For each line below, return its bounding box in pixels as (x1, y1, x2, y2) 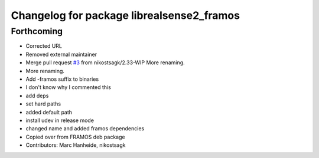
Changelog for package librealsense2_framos (11, 9, 240, 22)
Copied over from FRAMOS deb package (25, 133, 125, 140)
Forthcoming (11, 26, 63, 37)
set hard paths (25, 100, 61, 107)
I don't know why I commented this (25, 84, 112, 91)
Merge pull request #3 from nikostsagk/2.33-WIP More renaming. (25, 59, 185, 66)
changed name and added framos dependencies (25, 125, 145, 132)
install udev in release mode (25, 117, 95, 124)
